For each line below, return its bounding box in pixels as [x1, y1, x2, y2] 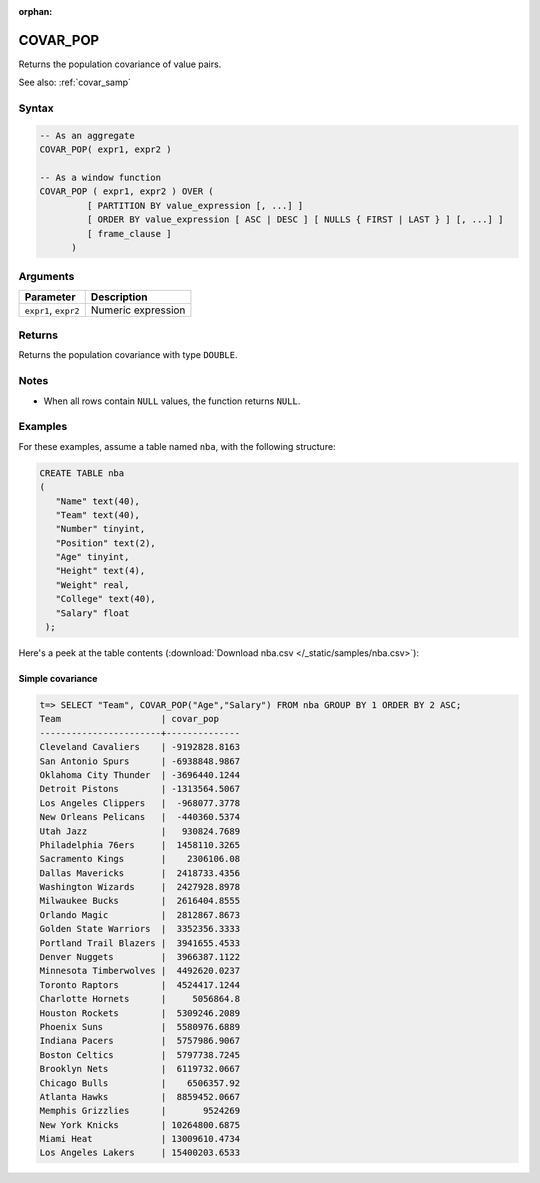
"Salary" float [55, 607, 130, 619]
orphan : [18, 6, 53, 17]
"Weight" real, [55, 579, 130, 590]
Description [90, 290, 149, 304]
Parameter [24, 290, 76, 304]
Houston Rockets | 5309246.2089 [39, 1007, 240, 1019]
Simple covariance [18, 673, 98, 684]
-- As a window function [39, 172, 162, 184]
